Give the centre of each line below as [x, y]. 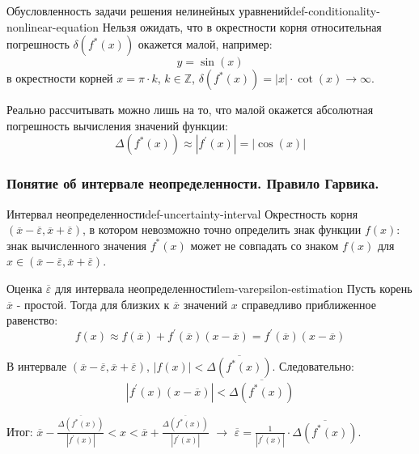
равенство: [32, 320]
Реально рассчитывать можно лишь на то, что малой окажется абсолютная [190, 110]
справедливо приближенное [309, 304]
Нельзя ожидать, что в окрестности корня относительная [242, 26]
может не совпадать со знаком [265, 245]
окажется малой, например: [205, 44]
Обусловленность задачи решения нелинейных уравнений [148, 11]
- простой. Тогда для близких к [93, 304]
